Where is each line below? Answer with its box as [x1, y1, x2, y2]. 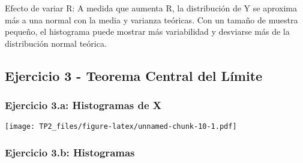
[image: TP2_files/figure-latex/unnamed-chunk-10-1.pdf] [5, 122, 237, 131]
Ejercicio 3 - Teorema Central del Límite [5, 66, 263, 84]
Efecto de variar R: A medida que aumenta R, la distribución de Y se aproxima [5, 2, 297, 14]
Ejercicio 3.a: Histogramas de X [5, 98, 162, 113]
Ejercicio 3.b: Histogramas [5, 144, 135, 159]
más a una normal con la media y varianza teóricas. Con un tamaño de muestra [5, 13, 298, 26]
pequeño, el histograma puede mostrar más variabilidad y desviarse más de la [5, 25, 290, 38]
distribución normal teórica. [5, 37, 107, 49]
